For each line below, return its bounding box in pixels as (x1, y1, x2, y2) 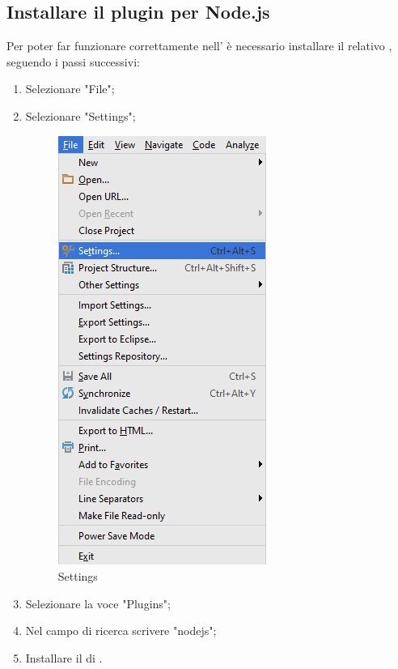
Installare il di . (25, 649, 103, 666)
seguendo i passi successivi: (6, 53, 140, 70)
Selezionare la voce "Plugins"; (25, 594, 171, 611)
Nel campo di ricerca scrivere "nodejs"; (25, 622, 217, 639)
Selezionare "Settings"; (25, 107, 136, 124)
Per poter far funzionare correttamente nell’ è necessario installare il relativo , (6, 37, 392, 54)
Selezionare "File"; (25, 80, 115, 97)
